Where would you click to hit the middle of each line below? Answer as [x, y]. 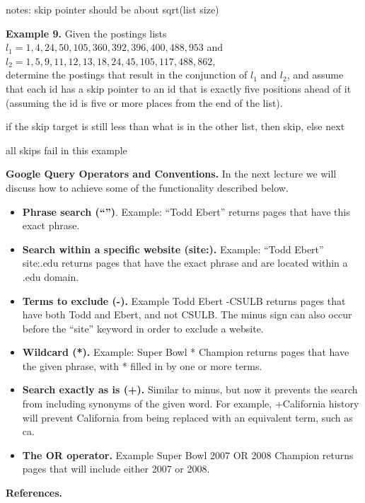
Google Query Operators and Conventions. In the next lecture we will [171, 174]
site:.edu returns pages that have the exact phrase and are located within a [185, 263]
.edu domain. [51, 276]
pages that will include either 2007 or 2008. [116, 469]
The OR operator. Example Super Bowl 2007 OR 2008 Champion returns [188, 455]
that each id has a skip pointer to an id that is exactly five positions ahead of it [179, 88]
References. [34, 493]
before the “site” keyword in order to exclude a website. [143, 328]
